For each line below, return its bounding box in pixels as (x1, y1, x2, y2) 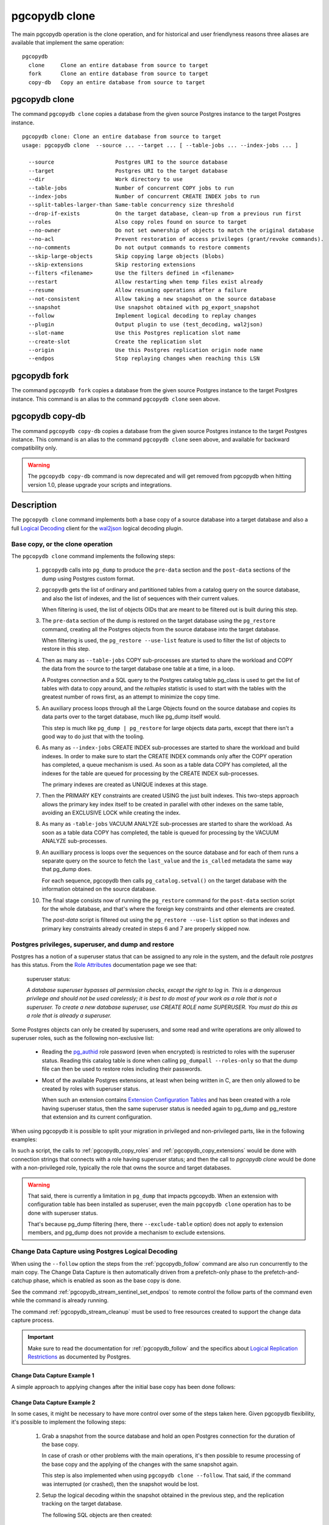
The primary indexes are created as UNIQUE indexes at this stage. (41, 781, 208, 788)
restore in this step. (41, 645, 91, 653)
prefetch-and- (263, 1269, 300, 1276)
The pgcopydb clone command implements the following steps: (11, 552, 175, 559)
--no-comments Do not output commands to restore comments (28, 244, 250, 251)
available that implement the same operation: (11, 38, 124, 46)
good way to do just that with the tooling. (41, 733, 144, 740)
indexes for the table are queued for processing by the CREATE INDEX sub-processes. (41, 769, 259, 777)
